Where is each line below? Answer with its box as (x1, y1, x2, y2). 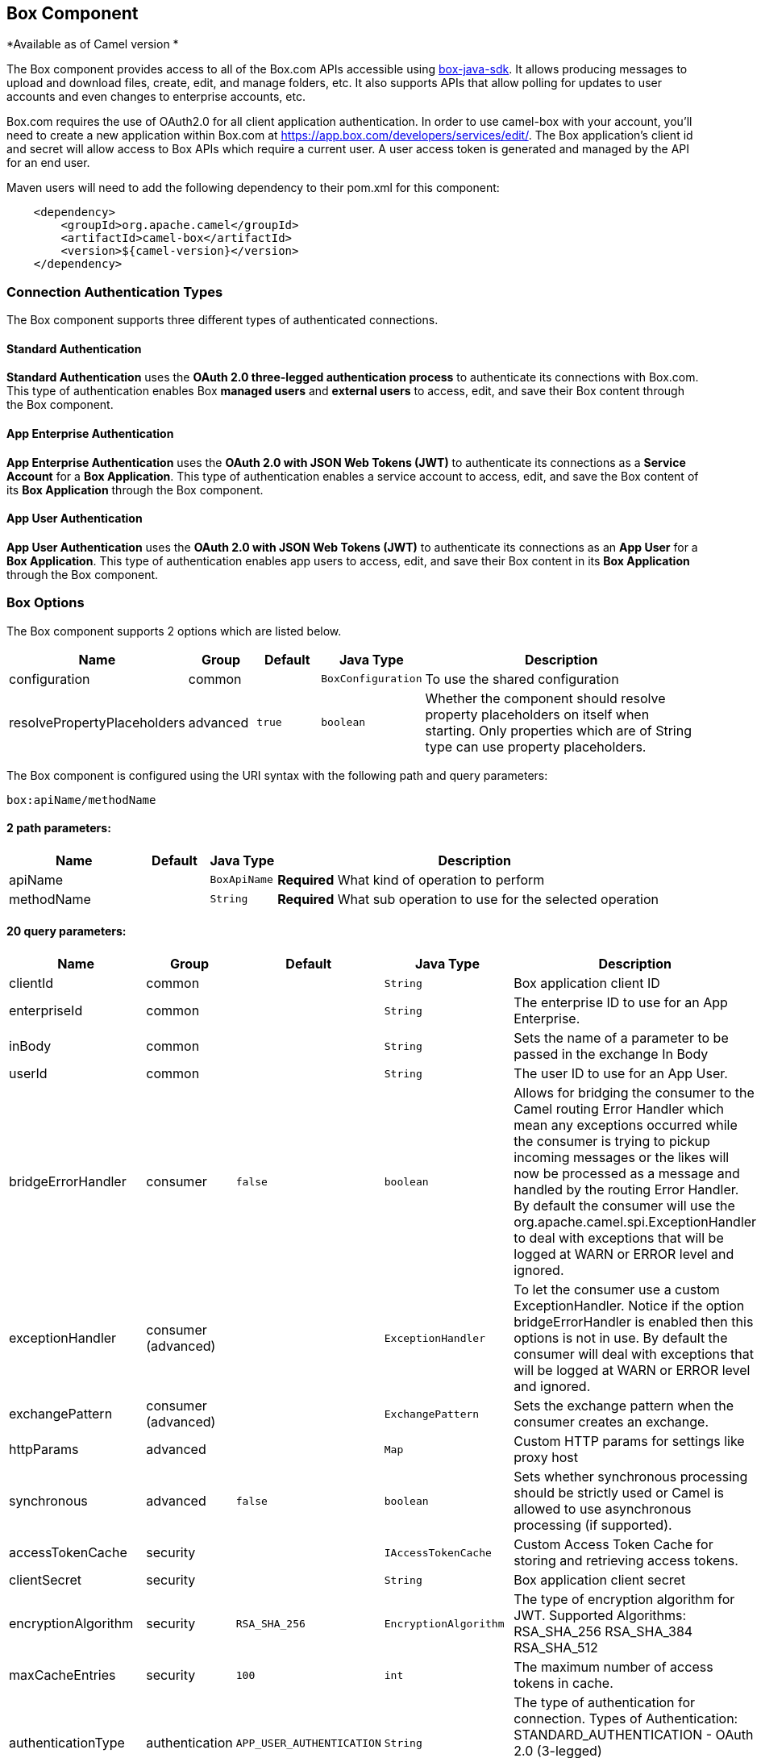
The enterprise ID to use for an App (514, 994, 728, 1011)
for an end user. (6, 156, 90, 170)
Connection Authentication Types (6, 283, 223, 300)
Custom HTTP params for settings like (514, 1433, 745, 1450)
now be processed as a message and (514, 1165, 740, 1182)
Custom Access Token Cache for (514, 1536, 713, 1553)
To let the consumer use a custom (514, 1281, 720, 1298)
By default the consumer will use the (514, 1198, 735, 1214)
